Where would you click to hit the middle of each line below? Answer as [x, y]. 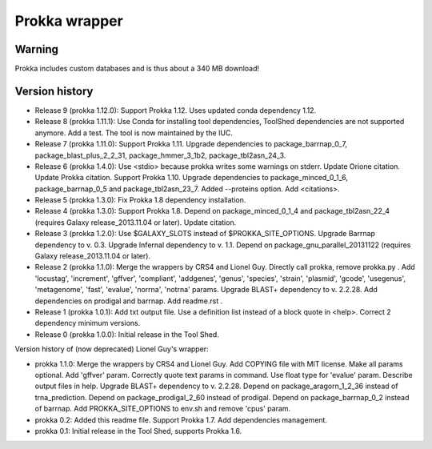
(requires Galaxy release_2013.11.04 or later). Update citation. [136, 222]
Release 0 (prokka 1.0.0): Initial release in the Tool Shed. [127, 334]
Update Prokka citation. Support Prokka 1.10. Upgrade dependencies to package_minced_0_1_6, [191, 178]
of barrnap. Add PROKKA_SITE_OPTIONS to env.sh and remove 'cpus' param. [163, 409]
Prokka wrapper [69, 21]
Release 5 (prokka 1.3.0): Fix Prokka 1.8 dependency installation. [140, 200]
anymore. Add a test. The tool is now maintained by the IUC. [134, 133]
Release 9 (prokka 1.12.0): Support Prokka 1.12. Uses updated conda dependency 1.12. [176, 110]
